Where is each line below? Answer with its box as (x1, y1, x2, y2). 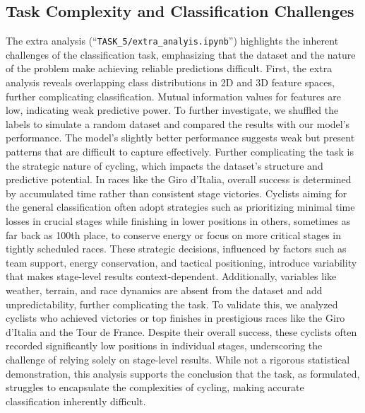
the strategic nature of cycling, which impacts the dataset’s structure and (6, 158, 323, 173)
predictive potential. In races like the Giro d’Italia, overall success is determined (6, 172, 352, 187)
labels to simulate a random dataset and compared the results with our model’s (6, 116, 350, 131)
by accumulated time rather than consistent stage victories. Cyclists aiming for (6, 185, 347, 200)
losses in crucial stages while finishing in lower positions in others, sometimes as (6, 213, 351, 228)
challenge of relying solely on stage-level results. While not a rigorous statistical (6, 351, 350, 366)
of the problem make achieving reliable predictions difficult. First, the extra (6, 61, 333, 76)
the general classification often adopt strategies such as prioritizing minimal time (6, 199, 355, 214)
